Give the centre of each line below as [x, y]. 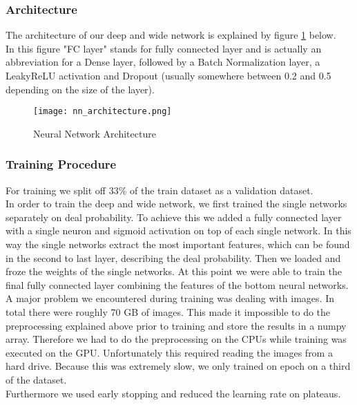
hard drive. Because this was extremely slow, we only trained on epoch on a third [178, 366]
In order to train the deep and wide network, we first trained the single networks [176, 204]
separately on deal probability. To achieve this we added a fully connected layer [174, 217]
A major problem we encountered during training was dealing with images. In [170, 298]
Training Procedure [61, 164]
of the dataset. [36, 379]
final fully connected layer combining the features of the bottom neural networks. [177, 284]
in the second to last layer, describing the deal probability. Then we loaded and [173, 257]
